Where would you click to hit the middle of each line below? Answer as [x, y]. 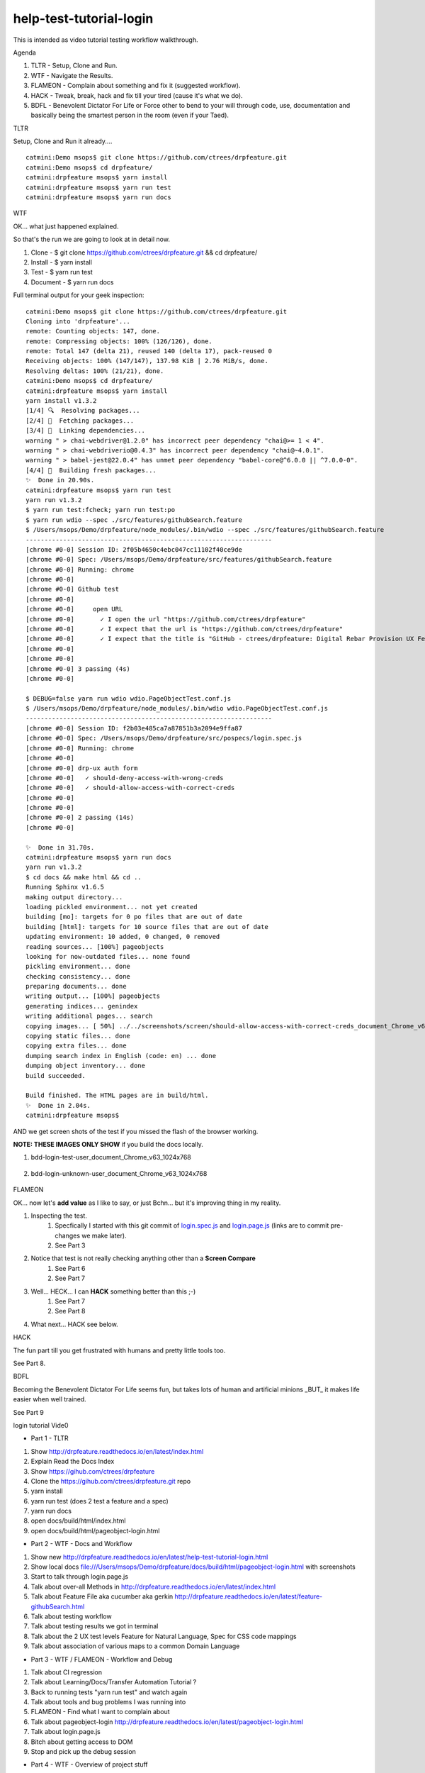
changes [68, 1235]
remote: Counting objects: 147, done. [93, 331]
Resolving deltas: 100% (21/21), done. [95, 371]
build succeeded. [56, 1076]
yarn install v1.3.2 [61, 401]
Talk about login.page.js [66, 1732]
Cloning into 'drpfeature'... [78, 321]
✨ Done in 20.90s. [60, 480]
